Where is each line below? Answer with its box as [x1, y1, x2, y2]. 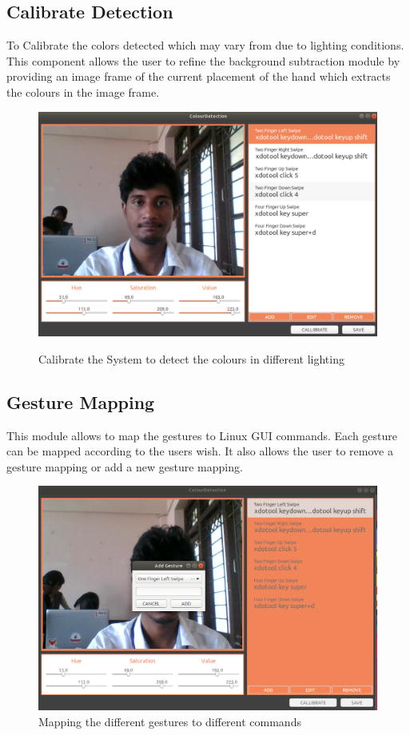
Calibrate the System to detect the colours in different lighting [38, 350, 344, 367]
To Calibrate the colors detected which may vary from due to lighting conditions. [6, 37, 404, 54]
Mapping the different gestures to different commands [38, 713, 301, 730]
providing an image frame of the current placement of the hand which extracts [6, 68, 391, 85]
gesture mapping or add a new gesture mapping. [6, 458, 243, 475]
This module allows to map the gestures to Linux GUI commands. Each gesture [6, 427, 398, 443]
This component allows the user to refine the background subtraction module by [6, 52, 400, 69]
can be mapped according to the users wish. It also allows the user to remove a [6, 443, 393, 459]
